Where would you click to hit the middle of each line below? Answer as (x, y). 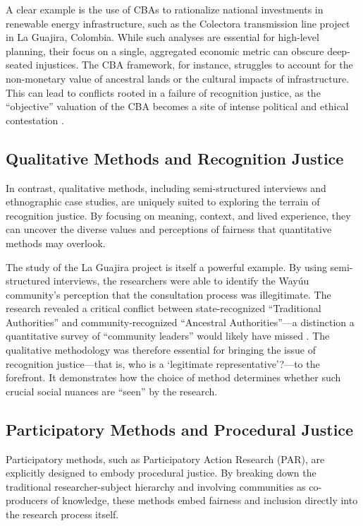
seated (19, 65)
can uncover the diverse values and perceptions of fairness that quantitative (169, 229)
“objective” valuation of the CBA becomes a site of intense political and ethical (177, 106)
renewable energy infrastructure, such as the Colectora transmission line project (178, 23)
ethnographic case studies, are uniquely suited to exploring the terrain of (163, 202)
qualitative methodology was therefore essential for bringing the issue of (161, 350)
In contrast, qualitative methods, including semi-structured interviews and (166, 187)
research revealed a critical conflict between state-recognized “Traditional (164, 308)
